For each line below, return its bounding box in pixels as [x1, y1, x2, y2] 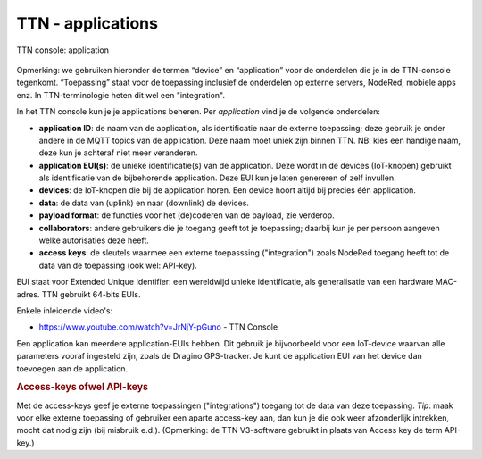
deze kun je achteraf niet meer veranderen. [38, 147, 198, 158]
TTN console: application [16, 45, 109, 55]
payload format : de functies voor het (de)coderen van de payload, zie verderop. [38, 210, 335, 221]
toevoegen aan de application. [16, 363, 129, 374]
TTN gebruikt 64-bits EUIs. [41, 288, 141, 299]
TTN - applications [16, 13, 158, 33]
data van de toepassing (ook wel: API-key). [38, 260, 198, 271]
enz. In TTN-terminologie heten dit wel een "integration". [16, 89, 225, 100]
